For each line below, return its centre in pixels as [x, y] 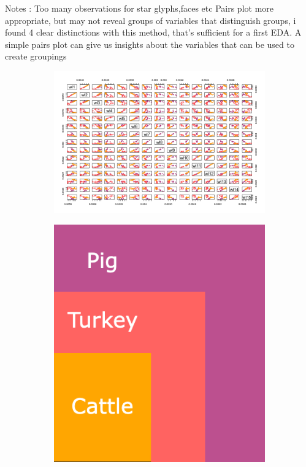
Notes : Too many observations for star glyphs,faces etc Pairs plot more [140, 8]
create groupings [36, 56]
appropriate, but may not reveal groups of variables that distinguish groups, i [151, 20]
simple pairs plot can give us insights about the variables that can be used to [150, 44]
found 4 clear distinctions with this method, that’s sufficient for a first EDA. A [153, 32]
